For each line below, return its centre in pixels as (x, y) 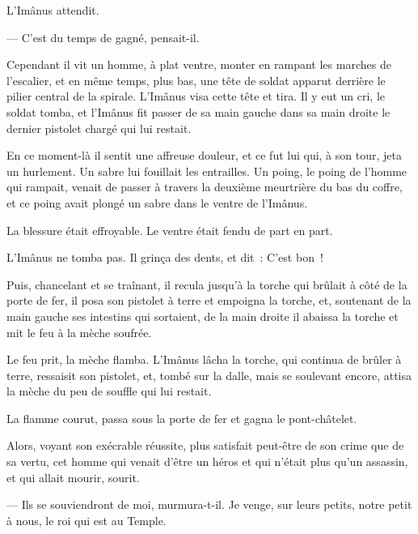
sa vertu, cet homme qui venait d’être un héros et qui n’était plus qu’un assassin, (207, 461)
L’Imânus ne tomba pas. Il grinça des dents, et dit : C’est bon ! (165, 257)
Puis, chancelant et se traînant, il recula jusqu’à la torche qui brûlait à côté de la (207, 284)
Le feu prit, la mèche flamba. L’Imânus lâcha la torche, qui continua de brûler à (204, 359)
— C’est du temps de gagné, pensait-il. (103, 37)
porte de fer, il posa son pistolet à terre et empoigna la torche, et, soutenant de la (209, 300)
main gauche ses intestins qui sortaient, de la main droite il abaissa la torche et (203, 316)
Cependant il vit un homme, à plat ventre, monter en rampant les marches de (199, 64)
